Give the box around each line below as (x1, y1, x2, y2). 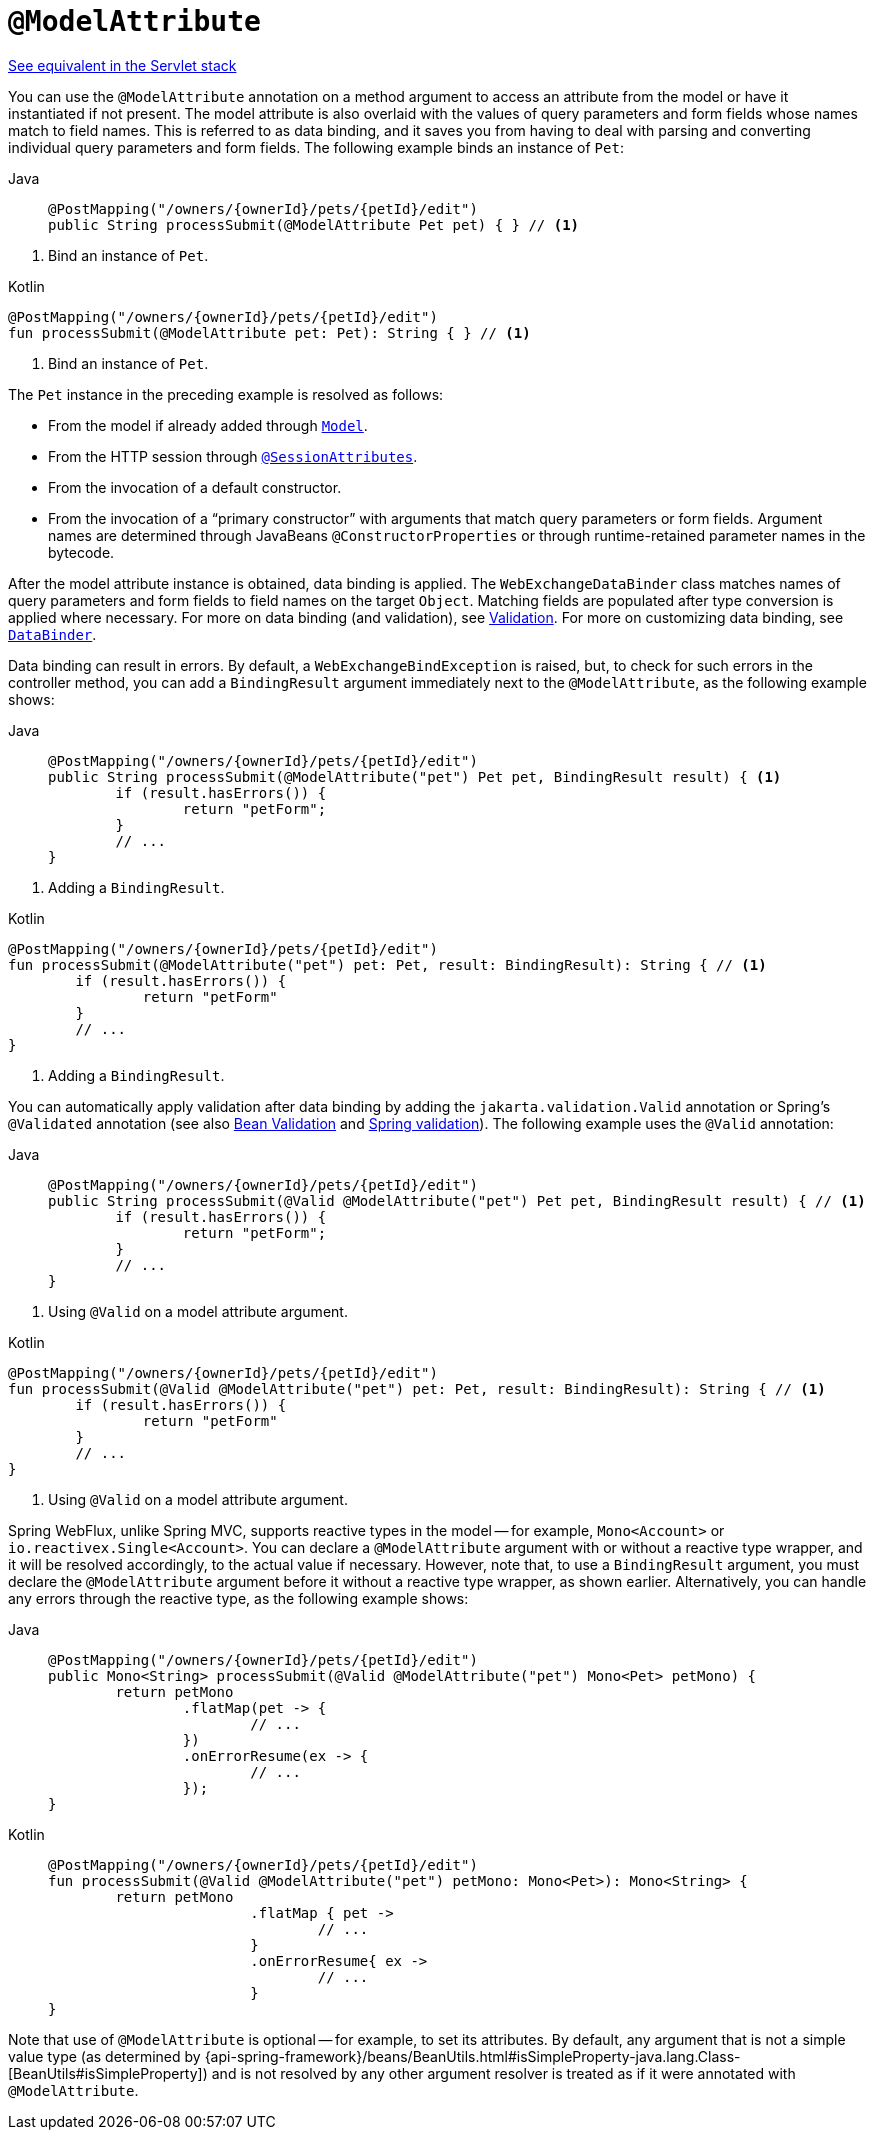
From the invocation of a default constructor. (48, 478, 342, 496)
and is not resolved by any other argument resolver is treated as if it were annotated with (211, 2064, 796, 2082)
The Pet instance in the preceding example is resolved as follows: (8, 385, 444, 403)
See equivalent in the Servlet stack (8, 56, 237, 74)
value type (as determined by (8, 2047, 201, 2065)
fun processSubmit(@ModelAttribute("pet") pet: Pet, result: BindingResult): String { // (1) (8, 956, 767, 973)
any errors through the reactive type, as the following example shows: (8, 1589, 469, 1607)
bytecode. (48, 543, 115, 561)
